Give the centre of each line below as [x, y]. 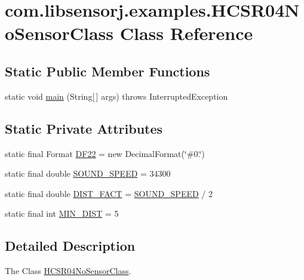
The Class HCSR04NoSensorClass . [68, 271]
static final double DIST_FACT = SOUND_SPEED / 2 [109, 193]
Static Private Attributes [84, 128]
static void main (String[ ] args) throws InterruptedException [116, 96]
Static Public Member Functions [108, 71]
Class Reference [186, 33]
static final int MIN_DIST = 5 [62, 213]
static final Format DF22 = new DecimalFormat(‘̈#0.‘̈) [105, 153]
